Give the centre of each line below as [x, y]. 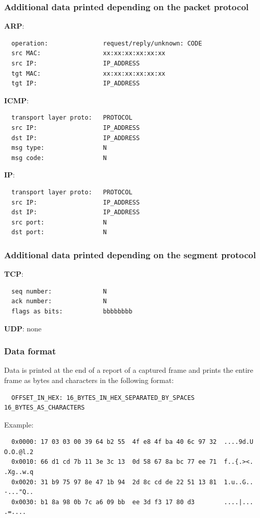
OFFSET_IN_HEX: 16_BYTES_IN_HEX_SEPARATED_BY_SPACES [103, 398]
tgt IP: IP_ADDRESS [75, 84]
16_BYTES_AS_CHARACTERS [45, 408]
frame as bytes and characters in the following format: [89, 380]
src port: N [59, 222]
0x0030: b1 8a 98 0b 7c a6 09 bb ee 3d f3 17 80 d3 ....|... [132, 502]
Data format [30, 351]
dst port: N [59, 232]
